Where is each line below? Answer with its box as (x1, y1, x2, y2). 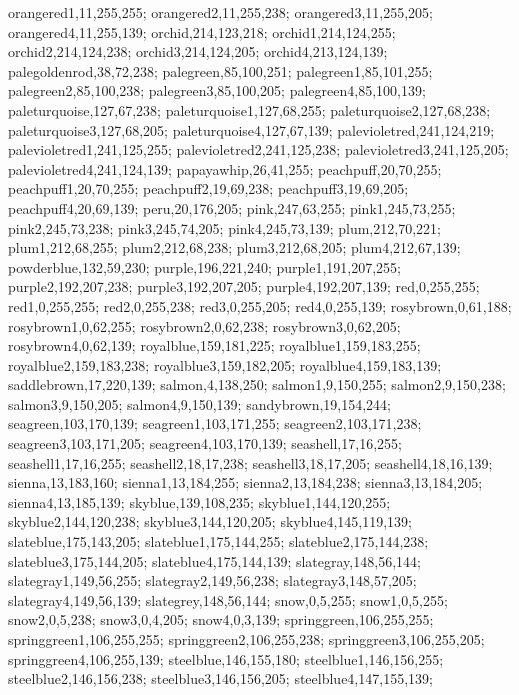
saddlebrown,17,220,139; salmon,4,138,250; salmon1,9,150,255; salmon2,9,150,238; (8, 374, 506, 395)
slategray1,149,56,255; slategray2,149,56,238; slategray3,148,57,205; (8, 570, 417, 591)
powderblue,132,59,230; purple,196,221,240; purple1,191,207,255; (8, 256, 401, 277)
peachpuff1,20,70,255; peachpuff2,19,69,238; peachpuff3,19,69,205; (8, 178, 409, 199)
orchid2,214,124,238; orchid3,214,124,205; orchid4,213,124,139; (8, 41, 388, 62)
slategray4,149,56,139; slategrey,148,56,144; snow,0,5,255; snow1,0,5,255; (8, 589, 448, 610)
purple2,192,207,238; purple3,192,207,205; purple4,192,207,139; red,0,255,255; (8, 276, 480, 297)
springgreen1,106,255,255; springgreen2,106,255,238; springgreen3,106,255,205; (8, 629, 485, 649)
